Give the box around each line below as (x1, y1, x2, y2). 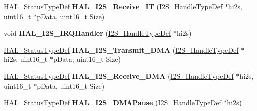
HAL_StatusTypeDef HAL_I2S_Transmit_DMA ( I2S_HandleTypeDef (4, 44, 239, 55)
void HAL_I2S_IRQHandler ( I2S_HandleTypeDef (4, 28, 171, 38)
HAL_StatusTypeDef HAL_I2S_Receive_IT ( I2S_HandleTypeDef (4, 1, 223, 11)
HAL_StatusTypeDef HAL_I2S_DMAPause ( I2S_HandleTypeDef (4, 97, 221, 108)
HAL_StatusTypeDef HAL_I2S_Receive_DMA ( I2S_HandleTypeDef (4, 70, 234, 81)
